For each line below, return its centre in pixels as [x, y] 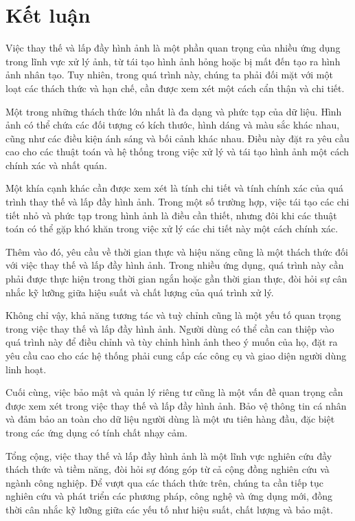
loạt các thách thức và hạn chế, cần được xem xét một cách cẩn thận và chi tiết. [175, 88]
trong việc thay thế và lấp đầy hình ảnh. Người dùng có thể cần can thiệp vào [170, 328]
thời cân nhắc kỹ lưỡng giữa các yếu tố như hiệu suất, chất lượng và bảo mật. [169, 509]
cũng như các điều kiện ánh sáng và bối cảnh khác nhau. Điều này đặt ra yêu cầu [177, 138]
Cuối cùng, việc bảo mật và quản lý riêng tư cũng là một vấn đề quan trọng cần [174, 392]
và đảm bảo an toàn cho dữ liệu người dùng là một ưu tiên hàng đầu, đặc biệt [170, 419]
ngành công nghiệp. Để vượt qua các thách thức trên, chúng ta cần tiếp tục [165, 482]
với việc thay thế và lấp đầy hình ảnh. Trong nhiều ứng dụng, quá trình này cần [175, 265]
